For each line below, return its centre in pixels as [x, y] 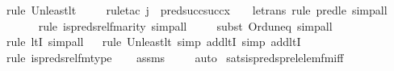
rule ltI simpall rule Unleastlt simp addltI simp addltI [154, 42]
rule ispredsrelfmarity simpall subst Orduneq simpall [185, 25]
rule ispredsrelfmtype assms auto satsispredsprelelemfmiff [175, 57]
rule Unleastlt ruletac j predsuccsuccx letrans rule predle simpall [197, 10]
